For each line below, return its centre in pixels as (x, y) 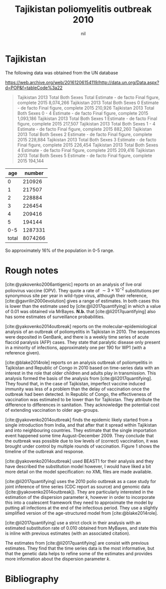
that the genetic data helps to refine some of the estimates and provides (79, 554)
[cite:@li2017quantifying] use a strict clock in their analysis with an (73, 523)
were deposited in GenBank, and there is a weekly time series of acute (77, 337)
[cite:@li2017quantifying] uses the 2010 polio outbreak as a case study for (81, 481)
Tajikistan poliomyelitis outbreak (83, 9)
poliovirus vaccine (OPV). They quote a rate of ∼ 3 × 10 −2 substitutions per (83, 290)
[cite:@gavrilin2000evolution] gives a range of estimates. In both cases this (82, 301)
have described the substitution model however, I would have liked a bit (78, 467)
